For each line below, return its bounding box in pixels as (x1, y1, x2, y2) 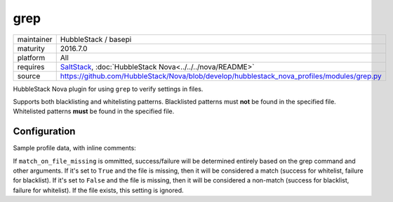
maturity (17, 43, 46, 53)
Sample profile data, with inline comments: (13, 144, 136, 152)
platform (17, 52, 46, 62)
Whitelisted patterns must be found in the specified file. (13, 107, 175, 115)
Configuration (13, 126, 76, 138)
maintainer (17, 34, 53, 44)
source (17, 71, 41, 80)
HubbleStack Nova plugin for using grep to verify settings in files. (13, 85, 204, 93)
